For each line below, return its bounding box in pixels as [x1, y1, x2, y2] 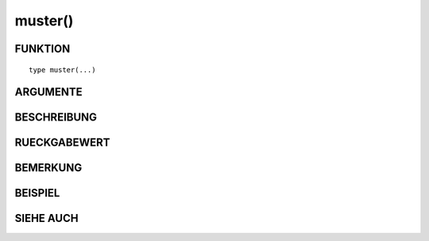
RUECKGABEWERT [14, 136, 110, 150]
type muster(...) [29, 65, 96, 75]
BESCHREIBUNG [14, 111, 98, 124]
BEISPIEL [14, 186, 60, 200]
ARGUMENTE [14, 86, 83, 99]
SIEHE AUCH [14, 212, 79, 225]
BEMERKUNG [14, 161, 83, 174]
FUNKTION [14, 42, 71, 55]
